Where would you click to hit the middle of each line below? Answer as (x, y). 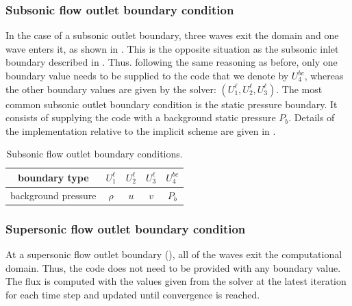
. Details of (312, 117)
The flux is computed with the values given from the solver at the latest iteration (176, 281)
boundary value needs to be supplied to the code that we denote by (147, 75)
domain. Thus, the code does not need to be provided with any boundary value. (173, 267)
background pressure (53, 195)
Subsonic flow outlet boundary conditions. (95, 154)
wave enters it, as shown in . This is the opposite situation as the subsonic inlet (172, 48)
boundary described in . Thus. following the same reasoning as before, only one (172, 62)
